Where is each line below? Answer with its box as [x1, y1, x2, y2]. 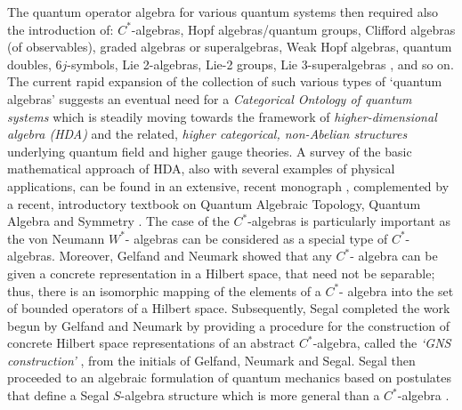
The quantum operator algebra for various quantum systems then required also [7, 3, 439, 20]
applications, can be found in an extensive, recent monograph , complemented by [7, 176, 450, 195]
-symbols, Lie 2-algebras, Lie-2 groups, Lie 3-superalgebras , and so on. [67, 54, 454, 73]
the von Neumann [7, 229, 105, 247]
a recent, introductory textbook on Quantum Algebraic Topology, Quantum [7, 194, 421, 213]
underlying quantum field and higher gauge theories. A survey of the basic [7, 141, 412, 160]
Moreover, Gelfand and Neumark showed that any [59, 246, 332, 265]
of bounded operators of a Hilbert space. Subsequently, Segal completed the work [7, 299, 450, 318]
